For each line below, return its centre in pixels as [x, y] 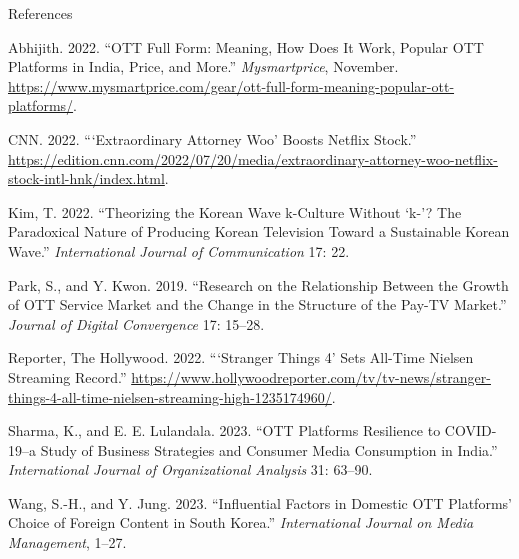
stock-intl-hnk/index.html [86, 178]
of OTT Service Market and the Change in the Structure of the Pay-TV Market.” [257, 304]
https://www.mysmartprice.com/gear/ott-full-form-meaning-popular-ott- [231, 85]
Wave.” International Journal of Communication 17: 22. [179, 250]
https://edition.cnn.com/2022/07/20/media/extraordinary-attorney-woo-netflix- [253, 158]
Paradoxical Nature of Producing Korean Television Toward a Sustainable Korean [259, 231]
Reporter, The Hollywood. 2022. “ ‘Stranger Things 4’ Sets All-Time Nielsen [241, 357]
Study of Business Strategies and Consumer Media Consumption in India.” [269, 449]
